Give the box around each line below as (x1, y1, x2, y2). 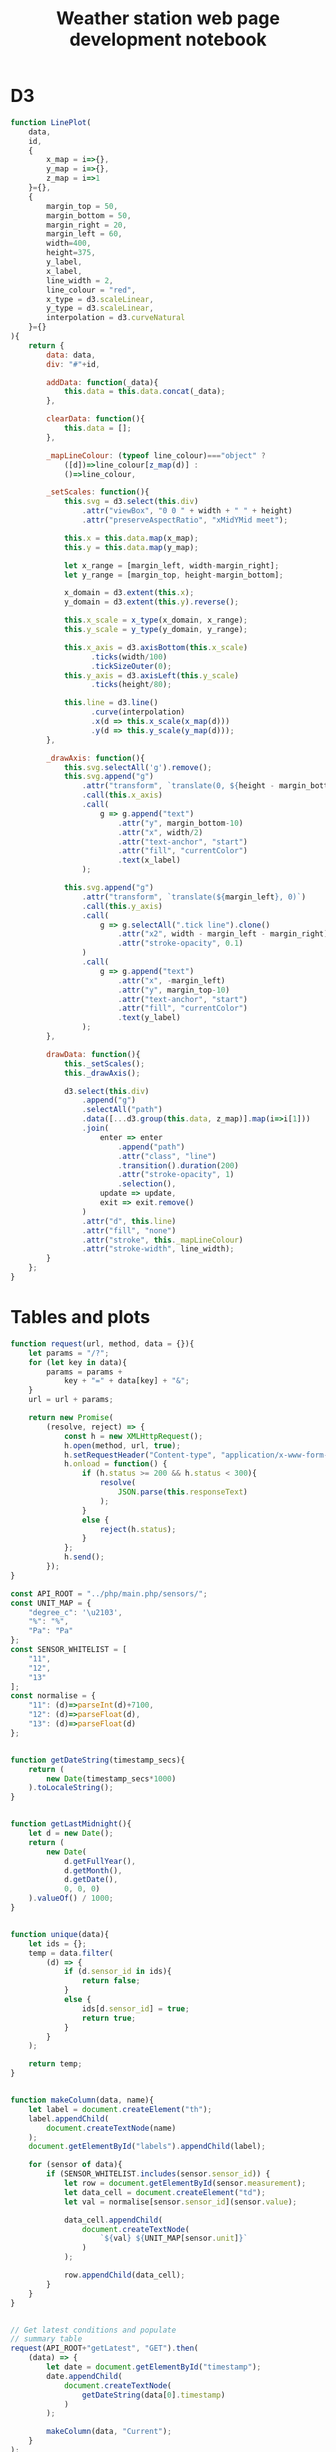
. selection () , (117, 1179, 177, 1189)
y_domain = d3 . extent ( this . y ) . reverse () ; (63, 597, 240, 607)
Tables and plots (10, 1306, 151, 1329)
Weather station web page (56, 7, 280, 30)
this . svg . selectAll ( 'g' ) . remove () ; (63, 762, 213, 772)
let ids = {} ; (28, 1938, 87, 1949)
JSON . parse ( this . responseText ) (117, 1487, 248, 1497)
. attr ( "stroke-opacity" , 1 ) (117, 1170, 235, 1180)
